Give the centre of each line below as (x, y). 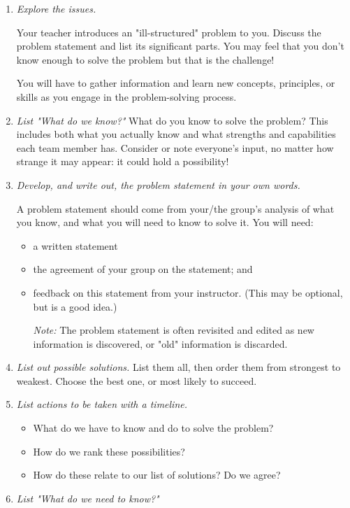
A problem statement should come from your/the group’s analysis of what (175, 208)
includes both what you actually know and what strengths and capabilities (176, 134)
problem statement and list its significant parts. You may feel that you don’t (180, 46)
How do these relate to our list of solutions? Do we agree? (157, 475)
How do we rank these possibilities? (109, 451)
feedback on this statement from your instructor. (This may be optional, (188, 292)
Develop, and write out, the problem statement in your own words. (158, 184)
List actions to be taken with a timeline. (102, 404)
